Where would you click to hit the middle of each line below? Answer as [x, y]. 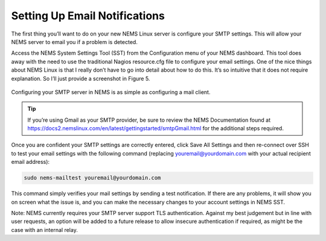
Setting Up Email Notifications [88, 16]
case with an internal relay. [44, 230]
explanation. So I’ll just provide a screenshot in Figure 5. [81, 78]
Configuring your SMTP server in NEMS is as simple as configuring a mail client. [111, 92]
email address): [30, 162]
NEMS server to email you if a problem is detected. [75, 42]
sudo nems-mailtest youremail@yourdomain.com [92, 178]
